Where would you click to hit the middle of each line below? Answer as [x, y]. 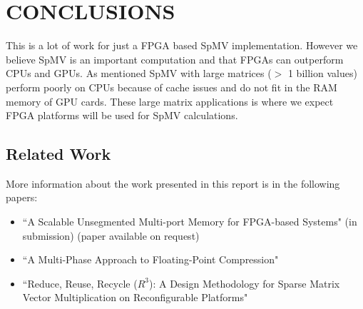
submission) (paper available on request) [111, 235]
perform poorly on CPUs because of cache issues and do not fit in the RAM [172, 87]
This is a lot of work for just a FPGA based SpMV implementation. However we [182, 45]
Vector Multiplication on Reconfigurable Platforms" [135, 297]
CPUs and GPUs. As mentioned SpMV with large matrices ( [139, 73]
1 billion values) [322, 73]
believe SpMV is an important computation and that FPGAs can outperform [175, 59]
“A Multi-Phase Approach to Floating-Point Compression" [150, 259]
